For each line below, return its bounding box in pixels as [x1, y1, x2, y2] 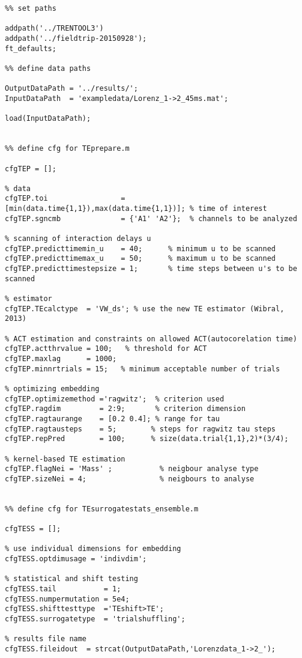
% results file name [5, 635, 87, 644]
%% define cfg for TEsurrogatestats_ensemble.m [5, 504, 199, 513]
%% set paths [5, 4, 56, 13]
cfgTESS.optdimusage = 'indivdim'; [5, 555, 147, 564]
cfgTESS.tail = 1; [5, 585, 121, 594]
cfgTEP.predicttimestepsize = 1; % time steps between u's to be [5, 264, 297, 273]
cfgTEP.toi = [5, 194, 125, 203]
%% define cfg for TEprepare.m [5, 144, 130, 153]
